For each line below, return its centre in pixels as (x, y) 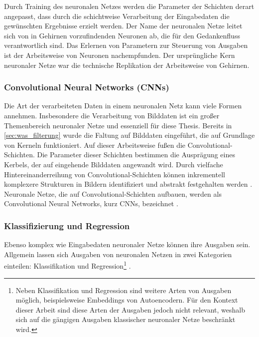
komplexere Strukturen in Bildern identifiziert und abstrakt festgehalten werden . (128, 184)
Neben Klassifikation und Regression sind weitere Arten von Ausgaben (124, 290)
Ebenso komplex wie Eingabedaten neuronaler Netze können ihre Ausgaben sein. (127, 244)
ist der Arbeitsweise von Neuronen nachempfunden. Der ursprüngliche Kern (120, 55)
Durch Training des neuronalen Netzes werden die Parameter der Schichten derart (129, 6)
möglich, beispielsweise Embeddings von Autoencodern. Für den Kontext (127, 300)
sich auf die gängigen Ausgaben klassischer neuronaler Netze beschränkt (126, 319)
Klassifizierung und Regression (67, 225)
